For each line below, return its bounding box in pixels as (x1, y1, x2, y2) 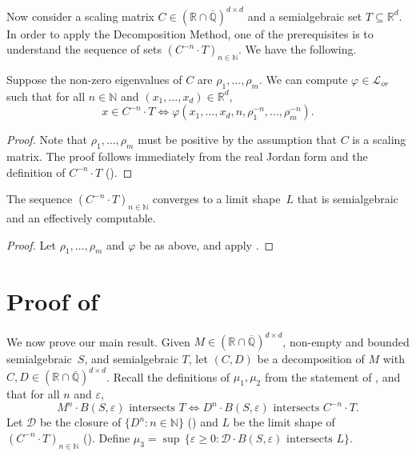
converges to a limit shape (152, 190, 281, 207)
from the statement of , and (264, 368, 401, 385)
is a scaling (352, 131, 406, 148)
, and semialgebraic (84, 350, 178, 367)
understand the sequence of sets (6, 41, 162, 58)
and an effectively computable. (6, 210, 156, 226)
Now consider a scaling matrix (6, 7, 154, 24)
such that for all (6, 87, 86, 104)
